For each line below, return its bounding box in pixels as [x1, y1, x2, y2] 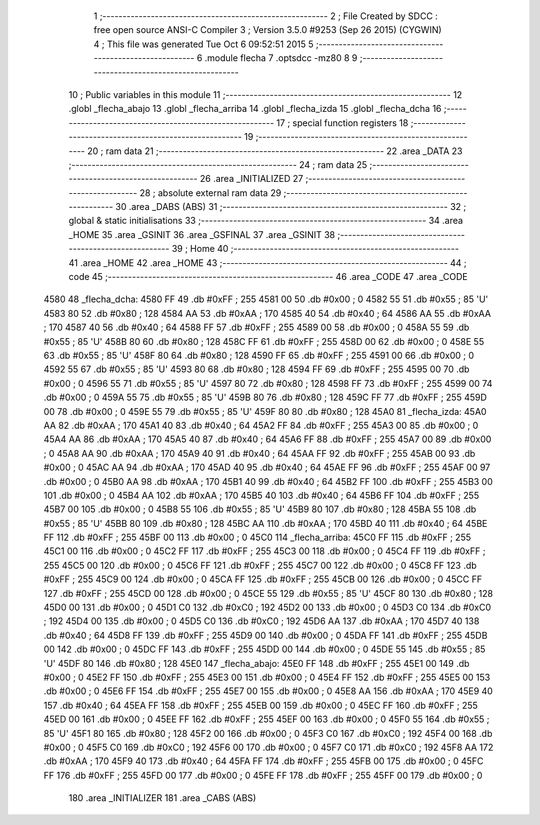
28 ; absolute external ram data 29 [139, 186, 282, 199]
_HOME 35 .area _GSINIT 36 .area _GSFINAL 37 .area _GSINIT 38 [68, 228, 335, 240]
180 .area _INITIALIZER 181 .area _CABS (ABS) [68, 792, 257, 804]
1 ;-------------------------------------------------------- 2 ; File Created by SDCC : [93, 10, 439, 22]
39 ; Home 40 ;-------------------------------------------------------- [171, 243, 460, 255]
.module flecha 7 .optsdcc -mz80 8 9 [204, 52, 358, 64]
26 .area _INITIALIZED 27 [200, 173, 304, 185]
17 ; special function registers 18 [276, 116, 409, 129]
